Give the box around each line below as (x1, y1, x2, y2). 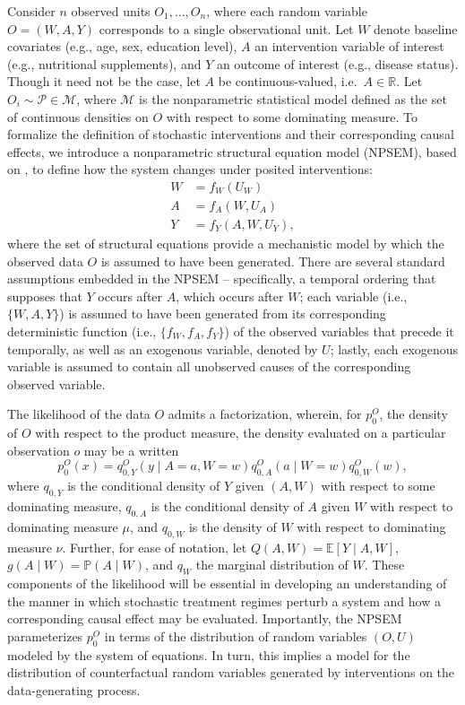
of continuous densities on (7, 107, 149, 126)
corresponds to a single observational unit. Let (99, 19, 354, 38)
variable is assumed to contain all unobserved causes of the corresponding (7, 357, 411, 376)
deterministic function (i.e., (7, 322, 157, 340)
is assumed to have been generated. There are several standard (100, 251, 445, 270)
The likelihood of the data (7, 405, 151, 423)
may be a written (83, 440, 179, 459)
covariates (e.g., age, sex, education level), (7, 37, 237, 56)
